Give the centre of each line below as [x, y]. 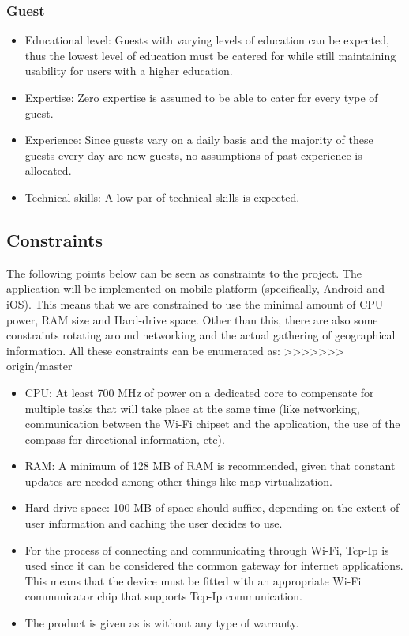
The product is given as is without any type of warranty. [162, 623]
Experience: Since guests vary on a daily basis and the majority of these [199, 140]
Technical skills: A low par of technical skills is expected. [162, 197]
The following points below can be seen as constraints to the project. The [184, 273]
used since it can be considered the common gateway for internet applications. [214, 565]
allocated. [48, 170]
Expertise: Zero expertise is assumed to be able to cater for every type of [201, 97]
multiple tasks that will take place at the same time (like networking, [192, 408]
